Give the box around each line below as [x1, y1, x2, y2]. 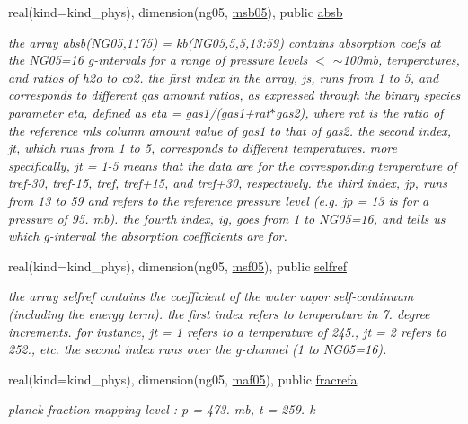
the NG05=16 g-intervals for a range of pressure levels [8, 50, 308, 69]
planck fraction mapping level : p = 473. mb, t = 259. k [8, 400, 315, 419]
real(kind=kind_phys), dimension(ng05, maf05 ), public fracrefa [8, 369, 358, 388]
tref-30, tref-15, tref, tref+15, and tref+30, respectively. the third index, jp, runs [8, 173, 447, 192]
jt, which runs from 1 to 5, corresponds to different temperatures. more [8, 138, 397, 157]
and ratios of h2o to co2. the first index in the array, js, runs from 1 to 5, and [8, 67, 439, 86]
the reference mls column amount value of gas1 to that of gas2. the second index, [8, 120, 452, 139]
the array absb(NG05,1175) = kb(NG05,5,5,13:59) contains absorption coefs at [8, 32, 441, 51]
